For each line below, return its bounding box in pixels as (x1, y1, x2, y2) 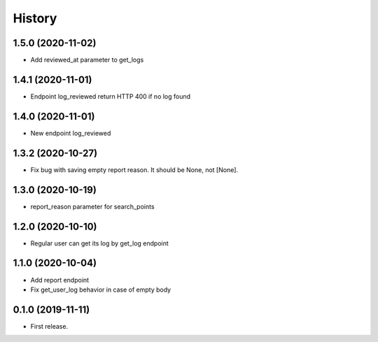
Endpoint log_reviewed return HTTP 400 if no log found (30, 92, 191, 101)
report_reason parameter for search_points (30, 202, 155, 211)
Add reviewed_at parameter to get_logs (30, 56, 144, 64)
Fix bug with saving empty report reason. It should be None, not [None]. (30, 165, 238, 174)
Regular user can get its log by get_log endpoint (30, 238, 169, 248)
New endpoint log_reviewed (30, 129, 111, 137)
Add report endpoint (30, 276, 90, 284)
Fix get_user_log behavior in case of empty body (30, 285, 171, 294)
